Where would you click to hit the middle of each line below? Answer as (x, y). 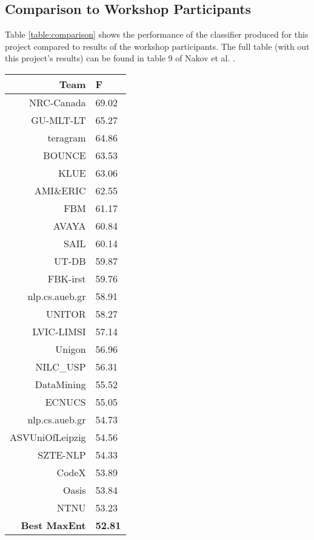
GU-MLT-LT (58, 120)
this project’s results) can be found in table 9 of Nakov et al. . (120, 58)
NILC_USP (61, 366)
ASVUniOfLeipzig (48, 437)
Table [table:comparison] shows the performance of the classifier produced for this (157, 34)
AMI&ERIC (60, 190)
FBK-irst (67, 278)
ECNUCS (65, 402)
